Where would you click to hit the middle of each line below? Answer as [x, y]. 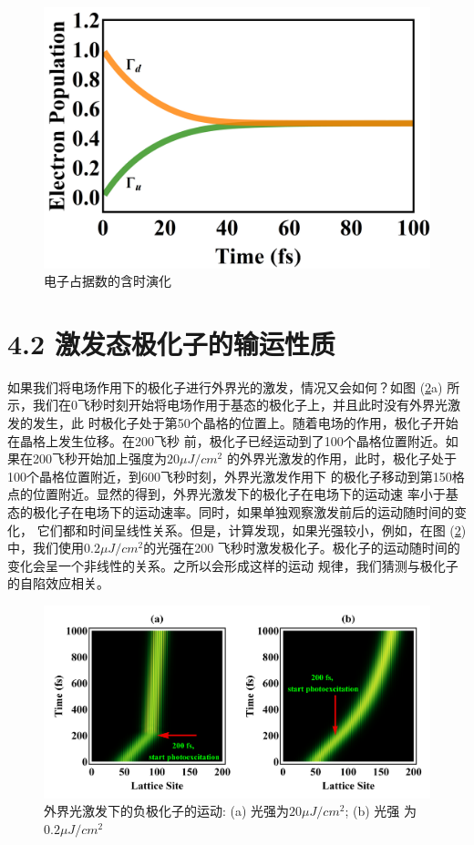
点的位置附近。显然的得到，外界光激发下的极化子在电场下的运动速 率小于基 [233, 494]
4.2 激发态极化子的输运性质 [171, 343]
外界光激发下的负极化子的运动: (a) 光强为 [167, 811]
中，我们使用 [46, 548]
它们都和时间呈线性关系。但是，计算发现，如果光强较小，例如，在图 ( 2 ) [252, 529]
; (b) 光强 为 [381, 811]
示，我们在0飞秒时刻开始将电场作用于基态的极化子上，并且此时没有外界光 [227, 405]
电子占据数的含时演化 [108, 281]
